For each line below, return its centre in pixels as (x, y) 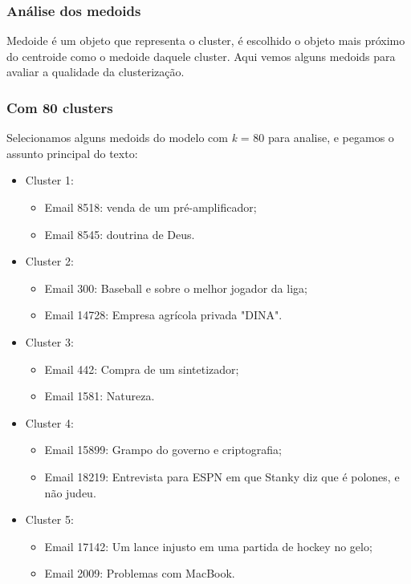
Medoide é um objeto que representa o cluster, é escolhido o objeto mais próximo (206, 41)
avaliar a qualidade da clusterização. (96, 72)
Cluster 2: (49, 261)
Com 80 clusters (60, 107)
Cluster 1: (49, 180)
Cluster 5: (49, 519)
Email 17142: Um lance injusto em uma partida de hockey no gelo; (208, 546)
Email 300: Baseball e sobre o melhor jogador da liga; (176, 288)
